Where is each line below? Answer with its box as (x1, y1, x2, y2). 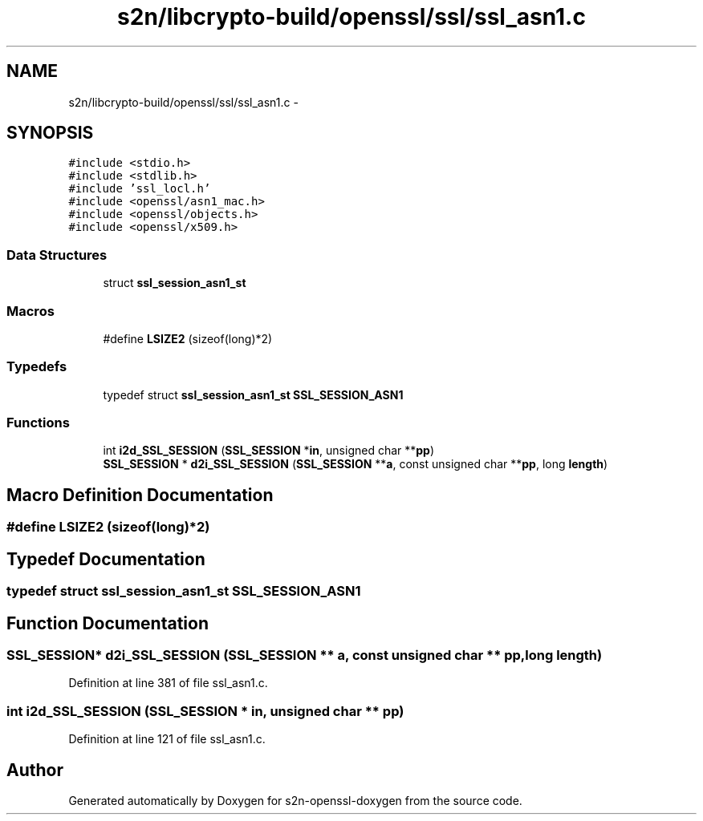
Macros (6, 302, 55, 319)
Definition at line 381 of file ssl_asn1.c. (68, 676, 268, 690)
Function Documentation (6, 613, 209, 633)
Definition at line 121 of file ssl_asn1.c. (68, 732, 266, 746)
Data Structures (6, 246, 108, 263)
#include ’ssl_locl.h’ (68, 182, 211, 196)
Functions (6, 415, 70, 431)
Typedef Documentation (6, 548, 205, 569)
